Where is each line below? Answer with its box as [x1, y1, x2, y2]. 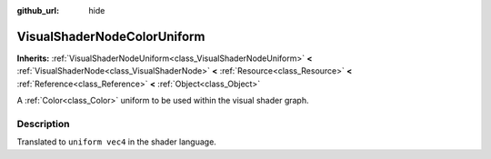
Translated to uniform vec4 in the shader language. [16, 136, 217, 147]
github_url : [16, 5, 59, 15]
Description [16, 117, 70, 130]
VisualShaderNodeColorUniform [16, 28, 205, 45]
